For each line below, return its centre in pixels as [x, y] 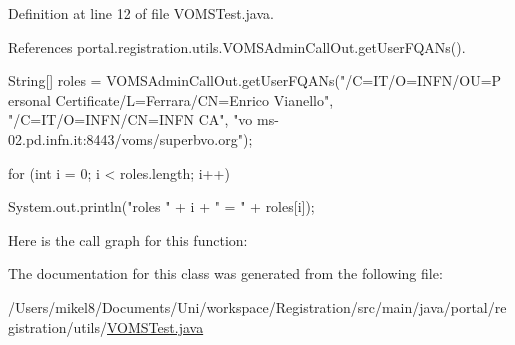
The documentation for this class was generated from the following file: [225, 273]
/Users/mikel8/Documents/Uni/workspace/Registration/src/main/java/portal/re [257, 306]
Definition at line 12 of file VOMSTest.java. [141, 13]
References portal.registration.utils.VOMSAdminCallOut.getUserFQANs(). [237, 46]
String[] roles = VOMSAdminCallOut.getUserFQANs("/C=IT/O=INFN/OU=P [255, 80]
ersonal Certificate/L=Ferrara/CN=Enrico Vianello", [171, 99]
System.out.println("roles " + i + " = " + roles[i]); [161, 206]
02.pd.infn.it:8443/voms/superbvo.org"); [130, 138]
